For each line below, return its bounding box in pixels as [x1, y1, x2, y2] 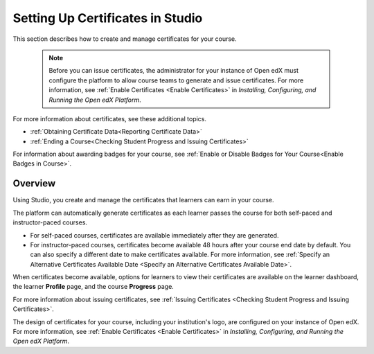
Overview [12, 177, 56, 190]
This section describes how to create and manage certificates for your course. [12, 35, 237, 43]
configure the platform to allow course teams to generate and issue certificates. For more [48, 76, 304, 85]
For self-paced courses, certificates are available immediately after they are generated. [30, 231, 279, 239]
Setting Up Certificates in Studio [12, 10, 203, 26]
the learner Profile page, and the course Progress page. [12, 283, 175, 291]
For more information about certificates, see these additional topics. [12, 114, 207, 123]
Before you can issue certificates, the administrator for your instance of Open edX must [48, 67, 299, 75]
